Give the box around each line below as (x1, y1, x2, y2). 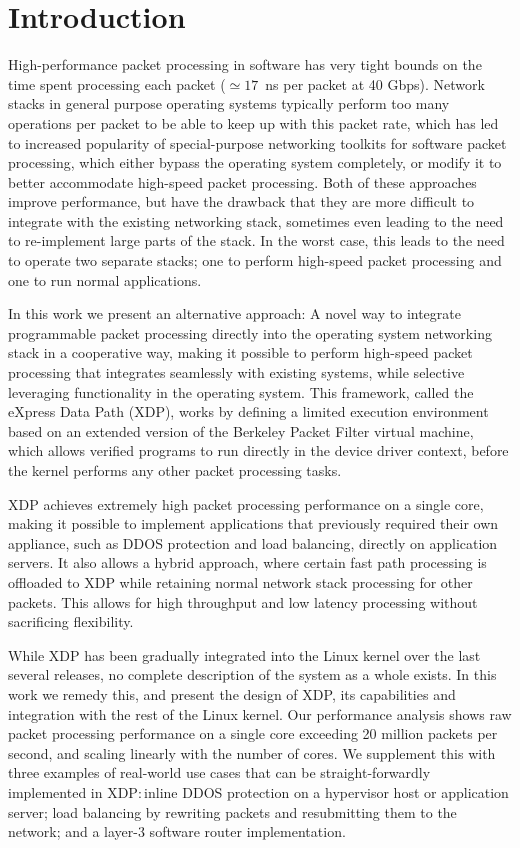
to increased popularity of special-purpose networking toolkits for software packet (8, 132, 507, 153)
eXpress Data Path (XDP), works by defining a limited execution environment (8, 401, 489, 422)
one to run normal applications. (8, 269, 202, 290)
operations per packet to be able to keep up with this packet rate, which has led (8, 112, 499, 133)
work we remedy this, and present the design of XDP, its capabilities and (8, 683, 456, 704)
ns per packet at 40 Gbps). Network (265, 73, 485, 94)
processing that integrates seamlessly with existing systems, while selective (8, 362, 465, 383)
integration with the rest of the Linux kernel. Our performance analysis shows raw (8, 703, 512, 724)
